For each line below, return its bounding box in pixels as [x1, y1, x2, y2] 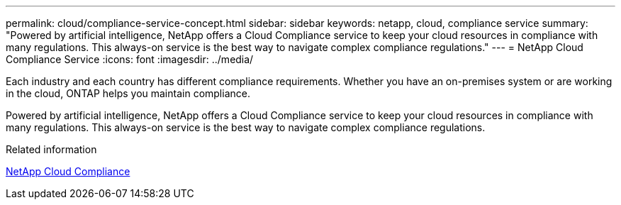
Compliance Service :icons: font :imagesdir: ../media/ [6, 53, 254, 65]
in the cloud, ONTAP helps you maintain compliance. [6, 87, 250, 99]
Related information [6, 143, 97, 155]
